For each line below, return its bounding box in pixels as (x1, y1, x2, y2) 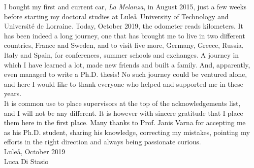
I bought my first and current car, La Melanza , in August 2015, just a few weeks (4, 1, 247, 11)
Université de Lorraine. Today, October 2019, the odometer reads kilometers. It (4, 21, 244, 31)
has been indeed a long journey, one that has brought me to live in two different (4, 30, 245, 40)
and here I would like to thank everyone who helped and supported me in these (4, 78, 243, 89)
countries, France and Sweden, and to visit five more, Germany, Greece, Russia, (4, 40, 244, 50)
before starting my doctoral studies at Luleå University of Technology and (4, 11, 229, 21)
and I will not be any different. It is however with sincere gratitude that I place (4, 107, 243, 118)
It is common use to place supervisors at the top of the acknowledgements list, (4, 98, 241, 108)
